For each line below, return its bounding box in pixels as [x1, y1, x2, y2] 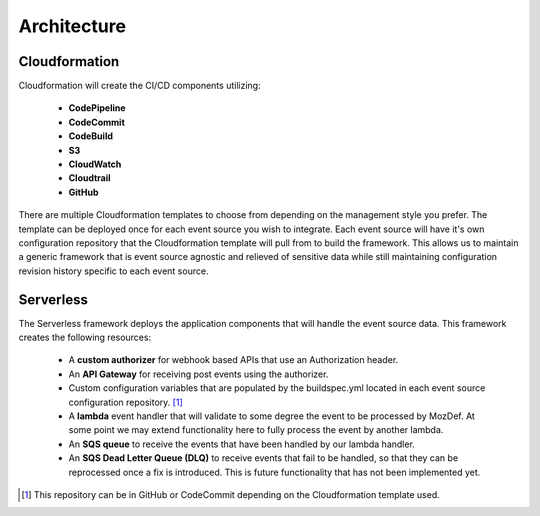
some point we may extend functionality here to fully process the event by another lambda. [68, 424, 444, 436]
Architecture [18, 15, 127, 37]
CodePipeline [68, 102, 126, 114]
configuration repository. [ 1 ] [68, 396, 184, 408]
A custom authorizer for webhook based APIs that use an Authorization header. [68, 354, 399, 366]
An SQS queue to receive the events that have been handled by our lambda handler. [68, 438, 415, 450]
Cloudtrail [68, 172, 111, 184]
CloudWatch [68, 158, 122, 170]
